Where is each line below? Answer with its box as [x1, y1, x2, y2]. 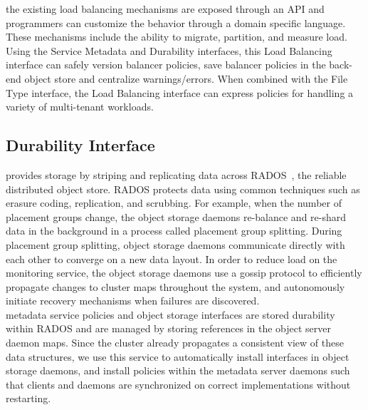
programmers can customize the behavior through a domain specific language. [6, 15, 346, 30]
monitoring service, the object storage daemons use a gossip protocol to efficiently [6, 265, 362, 280]
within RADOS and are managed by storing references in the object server [6, 321, 332, 336]
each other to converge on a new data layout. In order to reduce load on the [6, 251, 337, 266]
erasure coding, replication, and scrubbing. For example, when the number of [6, 195, 342, 210]
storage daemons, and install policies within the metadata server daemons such [6, 363, 350, 378]
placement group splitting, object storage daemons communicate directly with [6, 237, 345, 252]
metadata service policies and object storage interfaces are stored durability [6, 307, 335, 322]
